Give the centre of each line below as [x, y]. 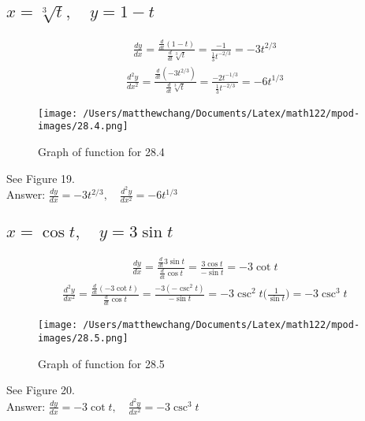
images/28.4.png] [83, 127]
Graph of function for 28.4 [101, 152]
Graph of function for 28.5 [101, 363]
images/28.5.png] [83, 339]
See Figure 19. [41, 178]
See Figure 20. [41, 390]
